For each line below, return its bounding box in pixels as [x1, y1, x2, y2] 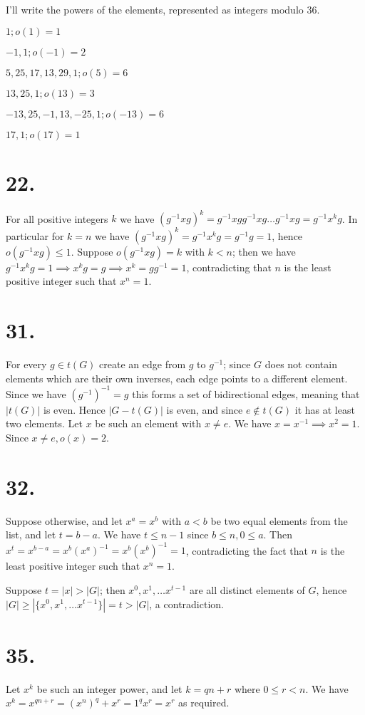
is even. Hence [43, 402, 106, 417]
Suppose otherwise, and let [6, 513, 123, 528]
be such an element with [95, 416, 202, 431]
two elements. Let [6, 416, 83, 431]
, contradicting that [186, 259, 272, 274]
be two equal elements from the [210, 513, 348, 528]
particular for [6, 228, 64, 243]
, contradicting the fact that [185, 543, 308, 558]
